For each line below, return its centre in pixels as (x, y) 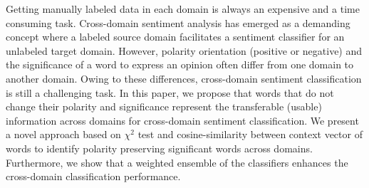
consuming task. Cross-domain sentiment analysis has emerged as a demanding (178, 22)
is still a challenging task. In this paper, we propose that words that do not (170, 92)
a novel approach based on (63, 134)
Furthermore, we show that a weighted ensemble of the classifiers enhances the (177, 162)
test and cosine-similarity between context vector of (250, 134)
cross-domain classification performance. (93, 176)
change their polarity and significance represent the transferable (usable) (164, 106)
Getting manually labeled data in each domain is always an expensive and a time (183, 9)
